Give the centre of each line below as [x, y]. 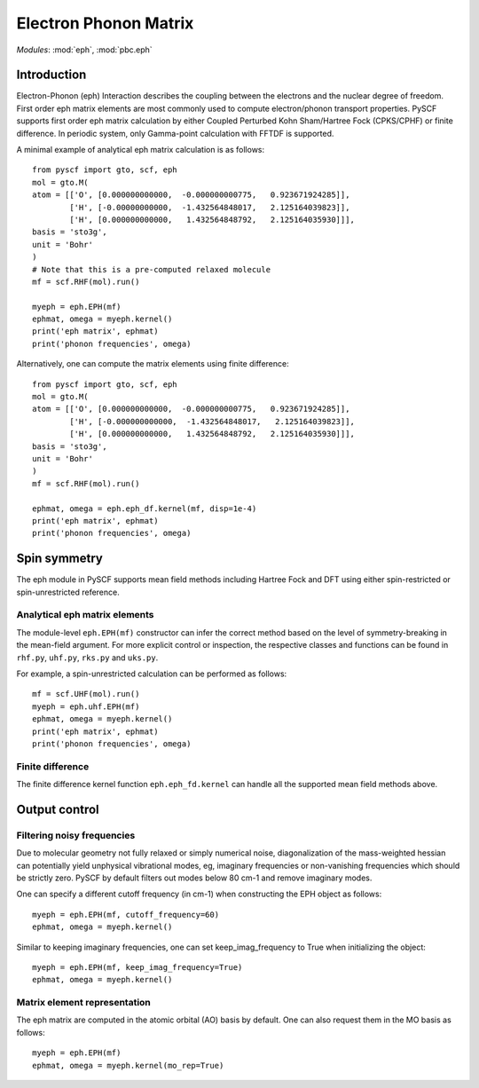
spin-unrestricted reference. [68, 592]
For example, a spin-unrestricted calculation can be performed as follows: [152, 674]
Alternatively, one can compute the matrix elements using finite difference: [153, 364]
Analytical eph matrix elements [85, 615]
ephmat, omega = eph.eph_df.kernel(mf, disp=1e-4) [145, 509]
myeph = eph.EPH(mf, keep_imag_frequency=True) [137, 967]
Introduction [51, 75]
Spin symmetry [60, 559]
